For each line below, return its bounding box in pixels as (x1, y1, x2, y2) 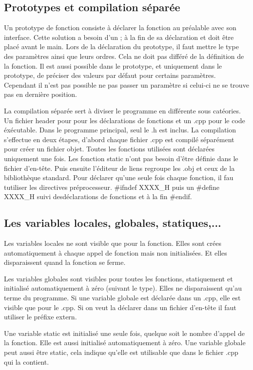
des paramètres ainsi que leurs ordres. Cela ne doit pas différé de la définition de (4, 51, 244, 61)
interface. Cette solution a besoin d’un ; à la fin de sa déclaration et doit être (4, 32, 234, 42)
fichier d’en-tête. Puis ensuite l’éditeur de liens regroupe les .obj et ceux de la (4, 163, 235, 173)
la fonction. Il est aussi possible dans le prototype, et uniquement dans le (4, 60, 222, 71)
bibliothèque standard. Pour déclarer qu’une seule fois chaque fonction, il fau (4, 172, 234, 183)
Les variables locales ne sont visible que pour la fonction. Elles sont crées (4, 238, 221, 248)
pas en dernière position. (4, 89, 77, 99)
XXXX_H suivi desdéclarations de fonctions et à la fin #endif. (4, 191, 192, 202)
